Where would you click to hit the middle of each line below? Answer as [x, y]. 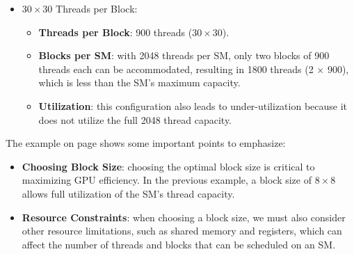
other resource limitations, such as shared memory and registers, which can [182, 231]
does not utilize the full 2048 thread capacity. [135, 119]
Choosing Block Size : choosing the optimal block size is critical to [168, 166]
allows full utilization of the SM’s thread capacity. [128, 193]
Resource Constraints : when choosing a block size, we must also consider [184, 217]
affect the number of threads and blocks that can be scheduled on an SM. [179, 244]
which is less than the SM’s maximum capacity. [139, 82]
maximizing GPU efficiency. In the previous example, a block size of [167, 180]
